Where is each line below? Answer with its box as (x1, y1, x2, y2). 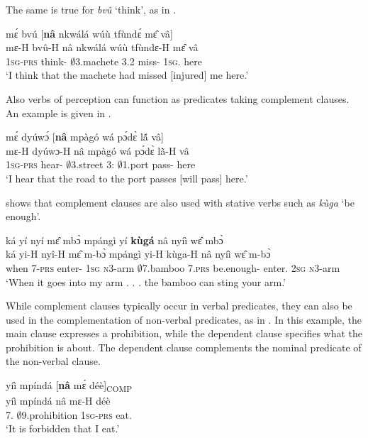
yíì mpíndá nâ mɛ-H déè (6, 393, 111, 408)
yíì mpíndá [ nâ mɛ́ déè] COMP (6, 378, 133, 394)
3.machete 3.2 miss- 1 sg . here (75, 53, 202, 68)
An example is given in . (6, 105, 111, 120)
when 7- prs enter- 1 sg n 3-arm (6, 260, 135, 275)
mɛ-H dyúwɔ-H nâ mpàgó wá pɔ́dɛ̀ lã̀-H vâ (6, 143, 189, 158)
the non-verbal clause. (6, 354, 101, 368)
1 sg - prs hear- (6, 157, 63, 172)
